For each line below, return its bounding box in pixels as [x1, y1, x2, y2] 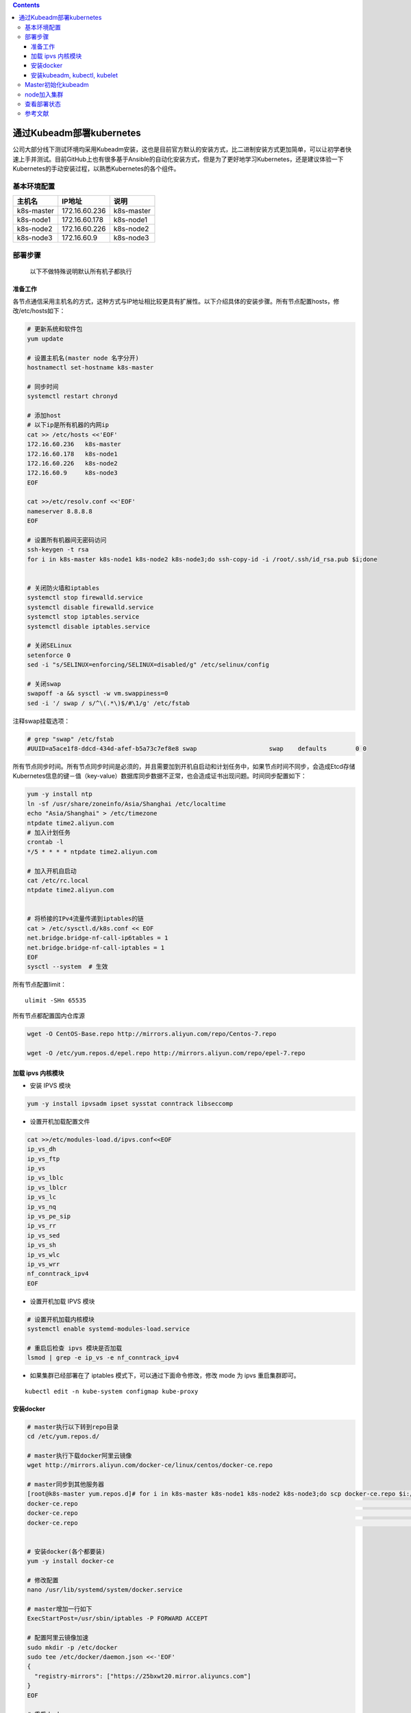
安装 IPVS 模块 [29, 1081, 71, 1089]
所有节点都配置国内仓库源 [12, 1011, 85, 1020]
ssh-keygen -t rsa [27, 545, 89, 554]
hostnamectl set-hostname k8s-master [27, 364, 154, 371]
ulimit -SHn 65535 [25, 996, 87, 1004]
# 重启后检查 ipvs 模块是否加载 [27, 1344, 123, 1352]
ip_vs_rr [27, 1222, 57, 1230]
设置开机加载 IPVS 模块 [29, 1297, 95, 1305]
